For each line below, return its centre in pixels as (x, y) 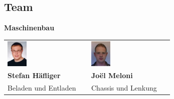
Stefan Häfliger (34, 75)
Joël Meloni (112, 75)
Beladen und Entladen (42, 88)
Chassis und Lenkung (124, 88)
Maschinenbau (29, 28)
